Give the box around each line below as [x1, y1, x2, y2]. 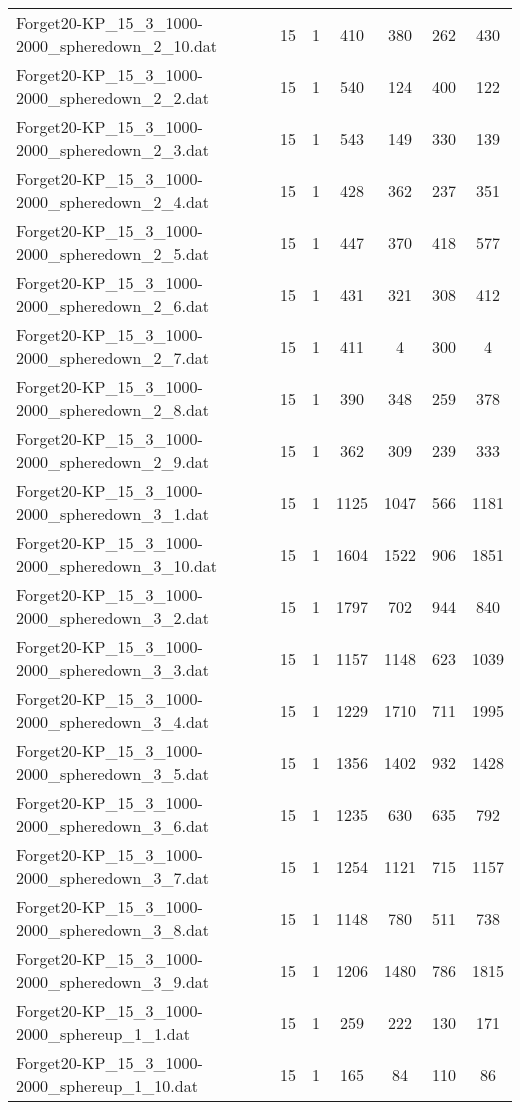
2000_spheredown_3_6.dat [16, 814, 210, 837]
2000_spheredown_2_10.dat [16, 34, 218, 57]
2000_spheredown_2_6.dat [16, 294, 210, 317]
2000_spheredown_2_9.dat [16, 450, 210, 473]
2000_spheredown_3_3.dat [16, 658, 210, 681]
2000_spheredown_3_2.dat [16, 606, 210, 629]
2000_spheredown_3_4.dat [16, 710, 210, 733]
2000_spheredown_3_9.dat [16, 970, 210, 993]
